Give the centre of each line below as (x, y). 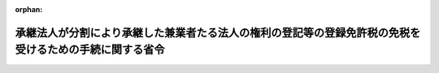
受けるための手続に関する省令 (90, 50)
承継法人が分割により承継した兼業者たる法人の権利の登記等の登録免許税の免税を (218, 32)
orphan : (29, 9)
